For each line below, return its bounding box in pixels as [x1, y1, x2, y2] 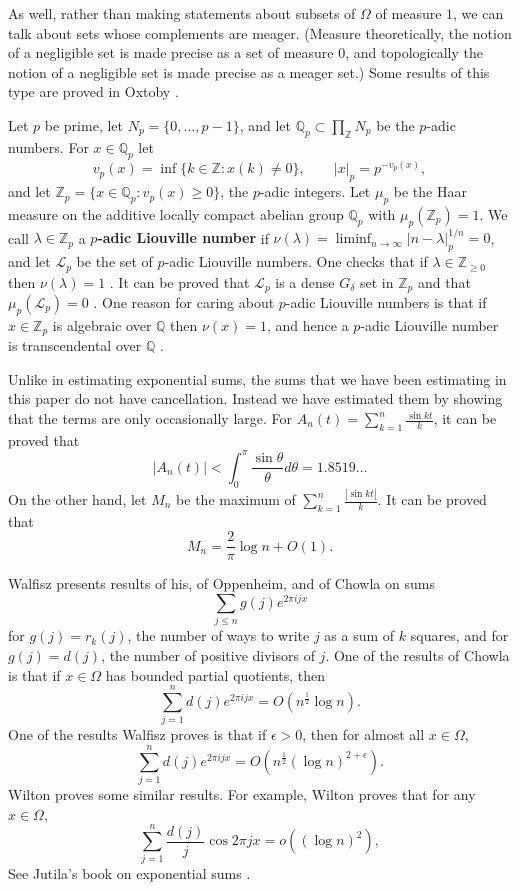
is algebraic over [52, 314, 152, 335]
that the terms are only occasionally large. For [8, 408, 293, 429]
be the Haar [393, 181, 467, 202]
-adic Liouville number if [97, 227, 269, 248]
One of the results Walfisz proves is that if [8, 724, 267, 745]
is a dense [275, 271, 335, 292]
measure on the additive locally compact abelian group [8, 204, 344, 224]
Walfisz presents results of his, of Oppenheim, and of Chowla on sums [8, 573, 435, 594]
